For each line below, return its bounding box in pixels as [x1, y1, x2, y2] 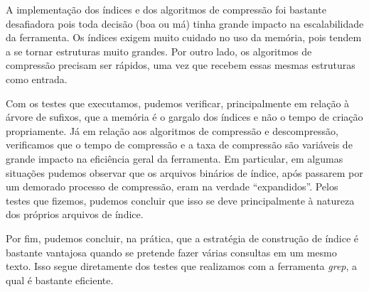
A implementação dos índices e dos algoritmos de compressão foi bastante [6, 2, 326, 16]
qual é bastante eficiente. [6, 272, 114, 287]
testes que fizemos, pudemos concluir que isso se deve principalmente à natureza [6, 193, 355, 207]
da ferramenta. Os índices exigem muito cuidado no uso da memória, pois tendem [6, 30, 362, 45]
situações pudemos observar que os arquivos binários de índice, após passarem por [6, 165, 363, 180]
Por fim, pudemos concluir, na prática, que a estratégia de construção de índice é [6, 230, 359, 245]
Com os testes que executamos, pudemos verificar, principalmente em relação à [6, 95, 350, 110]
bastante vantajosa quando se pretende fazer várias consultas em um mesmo [6, 244, 337, 259]
